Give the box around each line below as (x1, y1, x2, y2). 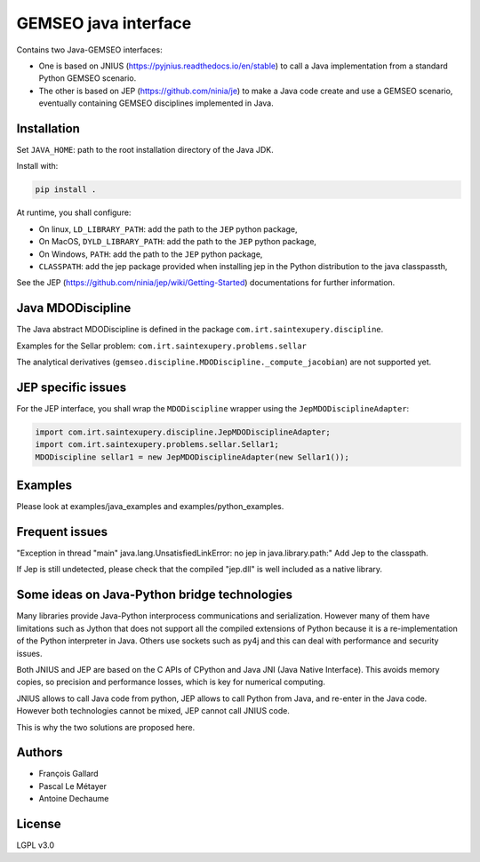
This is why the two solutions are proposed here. (16, 722, 196, 732)
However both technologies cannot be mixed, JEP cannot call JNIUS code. (16, 706, 291, 716)
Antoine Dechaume (38, 794, 109, 804)
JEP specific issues (16, 379, 127, 395)
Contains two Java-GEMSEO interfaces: (16, 44, 164, 55)
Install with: (16, 161, 59, 172)
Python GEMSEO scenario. (38, 73, 137, 84)
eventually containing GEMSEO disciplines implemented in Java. (38, 98, 275, 108)
